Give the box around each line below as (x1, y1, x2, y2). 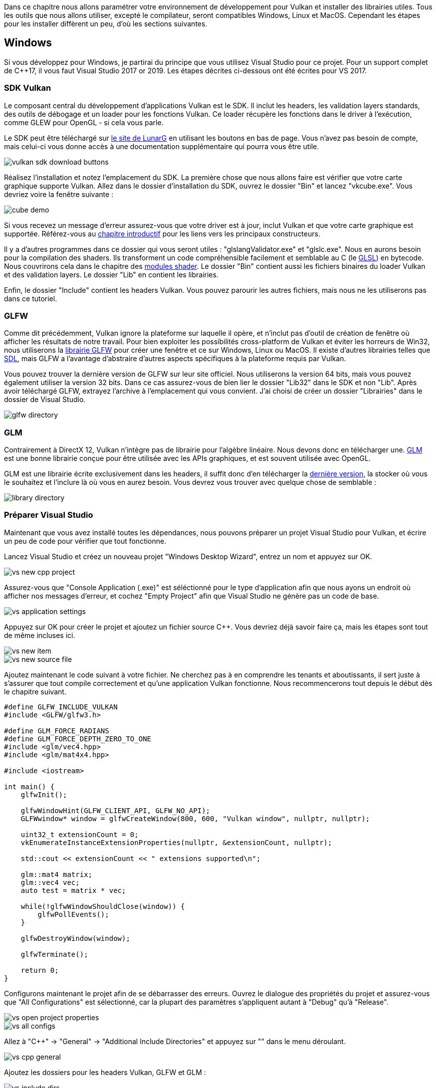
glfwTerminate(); (20, 950, 88, 958)
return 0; (20, 966, 59, 974)
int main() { (4, 782, 55, 791)
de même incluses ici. (4, 631, 75, 640)
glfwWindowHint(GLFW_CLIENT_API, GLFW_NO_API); (20, 806, 211, 815)
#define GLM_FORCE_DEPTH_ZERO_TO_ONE (4, 734, 152, 743)
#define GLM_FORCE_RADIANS (4, 726, 109, 735)
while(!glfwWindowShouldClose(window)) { (20, 902, 185, 910)
